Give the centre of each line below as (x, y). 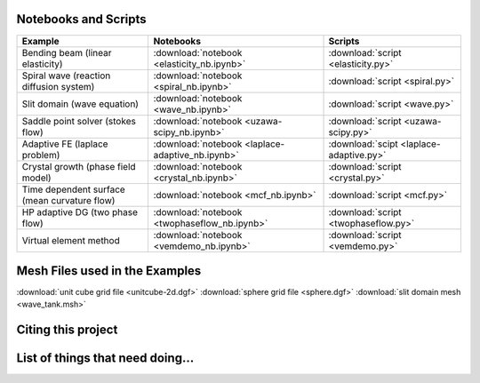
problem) (41, 155)
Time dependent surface (74, 189)
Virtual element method (71, 240)
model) (37, 178)
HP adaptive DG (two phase (80, 211)
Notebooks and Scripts (81, 19)
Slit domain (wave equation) (80, 104)
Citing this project (67, 330)
